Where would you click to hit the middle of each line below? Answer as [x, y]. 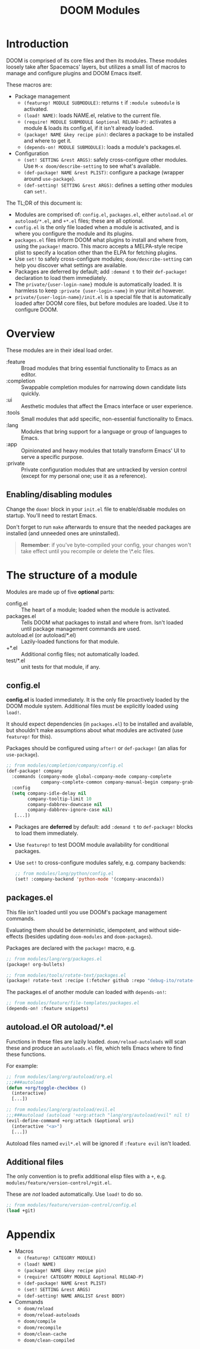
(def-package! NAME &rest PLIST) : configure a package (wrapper [104, 172]
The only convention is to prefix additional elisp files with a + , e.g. [86, 1177]
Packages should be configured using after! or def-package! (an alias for [96, 748]
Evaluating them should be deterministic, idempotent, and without [87, 930]
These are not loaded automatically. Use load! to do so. [74, 1194]
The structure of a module [72, 575]
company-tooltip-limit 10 [60, 799]
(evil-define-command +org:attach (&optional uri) [70, 1120]
